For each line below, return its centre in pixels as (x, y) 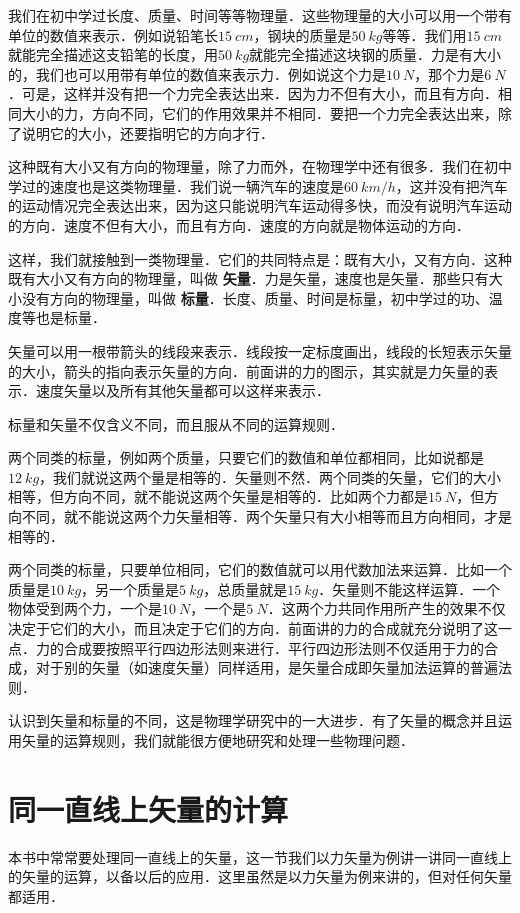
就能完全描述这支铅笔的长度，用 (113, 54)
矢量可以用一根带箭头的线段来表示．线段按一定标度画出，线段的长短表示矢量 (260, 350)
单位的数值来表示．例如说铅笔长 (113, 34)
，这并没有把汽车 (451, 185)
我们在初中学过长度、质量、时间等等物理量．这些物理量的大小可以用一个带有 (260, 15)
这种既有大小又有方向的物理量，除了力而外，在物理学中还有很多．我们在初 (253, 166)
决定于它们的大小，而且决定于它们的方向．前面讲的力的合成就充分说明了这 (253, 628)
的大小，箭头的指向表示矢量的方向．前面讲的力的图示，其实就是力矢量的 (246, 370)
